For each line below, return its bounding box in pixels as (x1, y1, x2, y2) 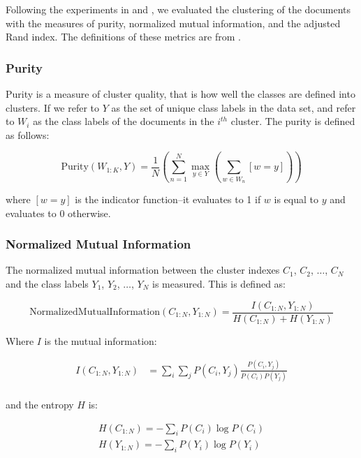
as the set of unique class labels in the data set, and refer (111, 100, 356, 114)
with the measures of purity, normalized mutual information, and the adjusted (6, 15, 341, 30)
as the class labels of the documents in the (33, 114, 214, 128)
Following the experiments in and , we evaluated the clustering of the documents (6, 2, 351, 16)
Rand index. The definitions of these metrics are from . (6, 29, 241, 44)
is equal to (274, 191, 319, 206)
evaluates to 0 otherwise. (6, 205, 111, 220)
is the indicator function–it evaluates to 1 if (75, 191, 261, 206)
